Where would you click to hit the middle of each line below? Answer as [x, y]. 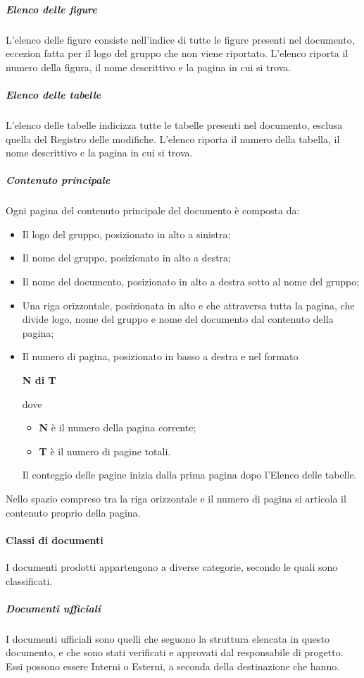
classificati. [29, 580]
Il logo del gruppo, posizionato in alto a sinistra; [126, 234]
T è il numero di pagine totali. [105, 451]
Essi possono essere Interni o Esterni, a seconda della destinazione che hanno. [173, 666]
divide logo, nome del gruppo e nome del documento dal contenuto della [178, 319]
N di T [39, 380]
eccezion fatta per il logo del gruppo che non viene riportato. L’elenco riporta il [177, 53]
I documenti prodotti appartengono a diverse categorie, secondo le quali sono [172, 566]
